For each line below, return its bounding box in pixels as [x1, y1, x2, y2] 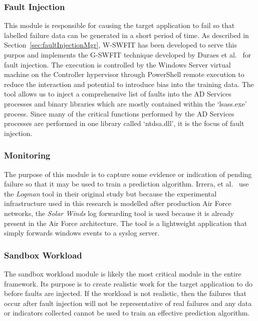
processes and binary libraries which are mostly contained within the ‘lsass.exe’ [4, 98, 247, 108]
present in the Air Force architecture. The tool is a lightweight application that [4, 217, 247, 228]
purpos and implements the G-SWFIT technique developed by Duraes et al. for [4, 49, 251, 59]
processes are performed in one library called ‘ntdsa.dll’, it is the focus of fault [4, 118, 244, 128]
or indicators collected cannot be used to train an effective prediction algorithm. [4, 307, 250, 318]
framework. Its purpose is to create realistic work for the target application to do [4, 278, 253, 288]
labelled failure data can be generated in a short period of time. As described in [4, 29, 249, 40]
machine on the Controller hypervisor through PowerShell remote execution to [4, 69, 244, 79]
